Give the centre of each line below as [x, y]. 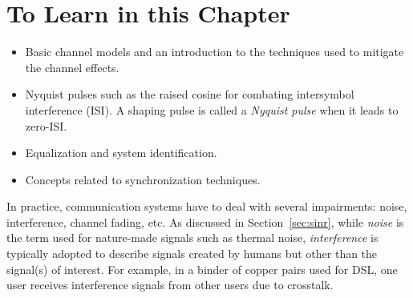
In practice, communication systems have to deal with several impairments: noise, [207, 206]
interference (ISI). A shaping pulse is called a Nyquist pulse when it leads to [212, 109]
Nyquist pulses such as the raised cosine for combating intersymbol [190, 94]
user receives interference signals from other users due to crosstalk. [170, 285]
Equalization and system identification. [121, 153]
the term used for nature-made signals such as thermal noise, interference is [192, 238]
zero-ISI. [46, 125]
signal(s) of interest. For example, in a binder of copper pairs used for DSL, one [202, 269]
